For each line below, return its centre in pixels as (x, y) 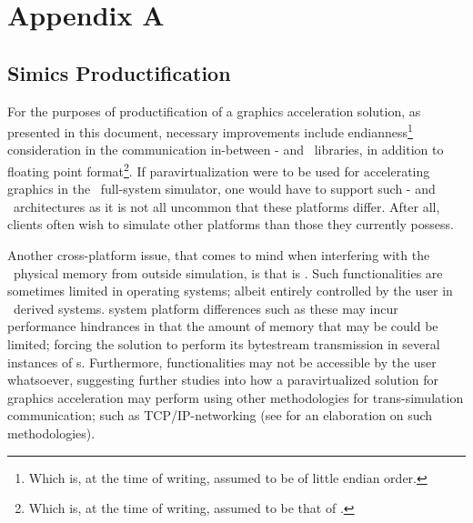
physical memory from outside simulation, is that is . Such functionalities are (228, 272)
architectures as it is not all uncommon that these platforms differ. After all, (226, 206)
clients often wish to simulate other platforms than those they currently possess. (231, 224)
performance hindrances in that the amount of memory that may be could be (223, 326)
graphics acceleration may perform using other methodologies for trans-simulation (236, 397)
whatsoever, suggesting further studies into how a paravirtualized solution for (223, 380)
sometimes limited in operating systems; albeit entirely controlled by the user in (230, 291)
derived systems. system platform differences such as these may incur (206, 308)
